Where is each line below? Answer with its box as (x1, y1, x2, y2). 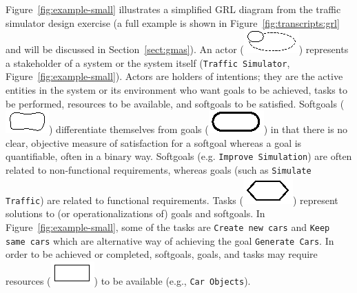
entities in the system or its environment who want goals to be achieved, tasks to (6, 83, 347, 97)
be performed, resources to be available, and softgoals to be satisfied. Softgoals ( (6, 96, 345, 110)
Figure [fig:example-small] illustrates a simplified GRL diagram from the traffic (6, 2, 341, 16)
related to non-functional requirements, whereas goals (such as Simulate (6, 163, 312, 177)
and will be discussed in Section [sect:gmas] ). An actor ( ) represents (6, 42, 349, 57)
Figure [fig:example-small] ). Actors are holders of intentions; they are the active (6, 69, 343, 83)
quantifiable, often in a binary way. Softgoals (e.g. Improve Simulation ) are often (6, 149, 352, 163)
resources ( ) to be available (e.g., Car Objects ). (6, 273, 251, 287)
